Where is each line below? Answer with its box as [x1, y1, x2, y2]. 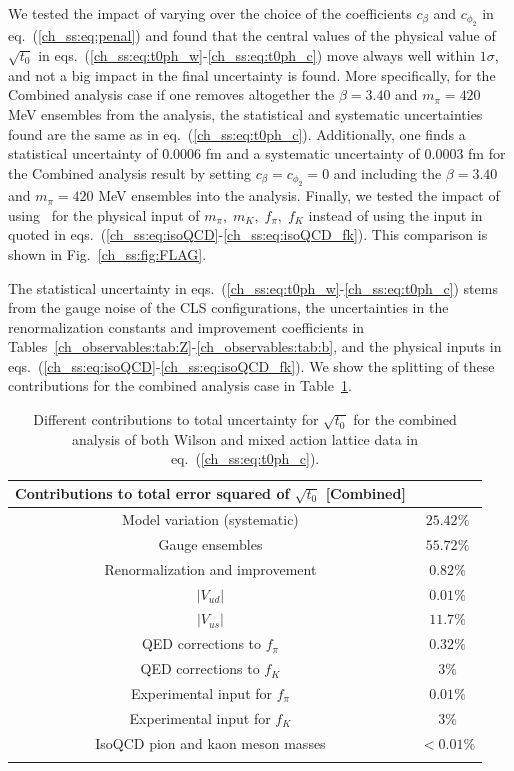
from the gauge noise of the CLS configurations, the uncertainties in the [8, 297, 449, 318]
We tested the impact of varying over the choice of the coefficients [8, 3, 412, 23]
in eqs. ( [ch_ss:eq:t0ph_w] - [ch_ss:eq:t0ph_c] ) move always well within [38, 45, 475, 65]
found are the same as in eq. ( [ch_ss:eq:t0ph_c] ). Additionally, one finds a [8, 123, 466, 144]
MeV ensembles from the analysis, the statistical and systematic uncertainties [8, 103, 483, 124]
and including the [333, 162, 442, 183]
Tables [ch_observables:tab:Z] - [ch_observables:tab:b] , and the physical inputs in [8, 336, 502, 357]
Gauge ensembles [158, 533, 263, 554]
